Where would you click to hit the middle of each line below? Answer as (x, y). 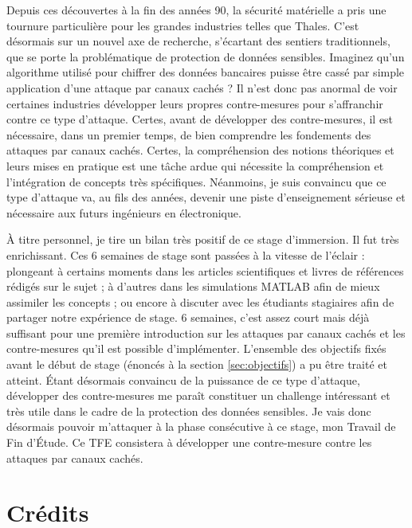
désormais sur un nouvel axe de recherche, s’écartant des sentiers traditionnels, (198, 41)
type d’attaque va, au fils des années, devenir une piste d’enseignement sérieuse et (206, 197)
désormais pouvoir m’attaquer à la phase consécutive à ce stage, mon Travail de (201, 426)
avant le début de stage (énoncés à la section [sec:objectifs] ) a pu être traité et (197, 364)
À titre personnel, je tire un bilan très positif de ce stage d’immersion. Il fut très (203, 239)
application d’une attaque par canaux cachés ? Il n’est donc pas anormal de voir (202, 87)
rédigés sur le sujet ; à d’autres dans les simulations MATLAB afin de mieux (193, 286)
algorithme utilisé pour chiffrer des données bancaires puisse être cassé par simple (206, 72)
